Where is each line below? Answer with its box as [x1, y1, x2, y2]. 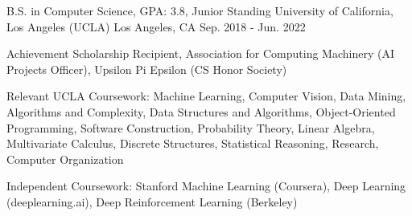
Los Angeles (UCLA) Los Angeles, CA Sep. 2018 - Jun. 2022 [6, 18, 306, 35]
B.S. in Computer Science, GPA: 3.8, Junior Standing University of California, [6, 2, 393, 18]
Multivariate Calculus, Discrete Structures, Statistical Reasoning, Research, [6, 135, 379, 152]
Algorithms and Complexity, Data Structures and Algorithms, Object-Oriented [6, 103, 396, 120]
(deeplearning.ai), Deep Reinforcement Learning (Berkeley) [6, 193, 298, 210]
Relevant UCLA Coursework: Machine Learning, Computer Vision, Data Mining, [6, 88, 406, 104]
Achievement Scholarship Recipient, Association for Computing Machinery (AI [6, 45, 394, 62]
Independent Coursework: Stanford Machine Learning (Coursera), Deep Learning [6, 177, 406, 194]
